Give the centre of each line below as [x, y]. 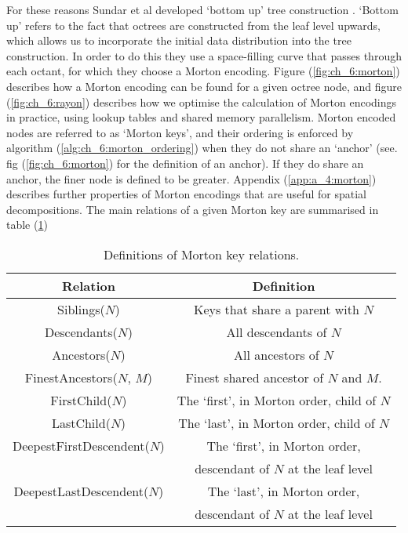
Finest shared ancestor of [255, 377]
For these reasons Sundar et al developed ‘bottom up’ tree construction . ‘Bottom [202, 9]
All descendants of [277, 332]
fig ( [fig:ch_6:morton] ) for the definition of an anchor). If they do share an [185, 163]
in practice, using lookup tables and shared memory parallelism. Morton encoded [201, 117]
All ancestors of [277, 354]
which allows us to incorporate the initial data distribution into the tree [179, 40]
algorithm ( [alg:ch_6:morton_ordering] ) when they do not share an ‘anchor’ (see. [202, 148]
